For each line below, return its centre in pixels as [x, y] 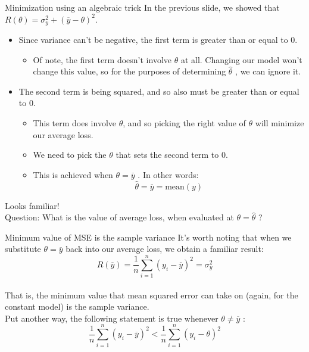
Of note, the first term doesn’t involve [102, 59]
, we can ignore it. [268, 71]
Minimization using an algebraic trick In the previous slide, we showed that [142, 7]
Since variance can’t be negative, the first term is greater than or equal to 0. [158, 40]
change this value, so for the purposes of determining [129, 71]
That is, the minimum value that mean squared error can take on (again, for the [152, 295]
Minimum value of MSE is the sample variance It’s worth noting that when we [148, 237]
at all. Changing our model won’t [241, 59]
